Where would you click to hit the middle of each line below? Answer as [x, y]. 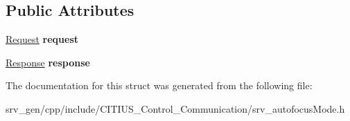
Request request [42, 39]
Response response [48, 62]
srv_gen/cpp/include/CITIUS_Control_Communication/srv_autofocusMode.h [175, 108]
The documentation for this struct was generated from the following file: [159, 85]
